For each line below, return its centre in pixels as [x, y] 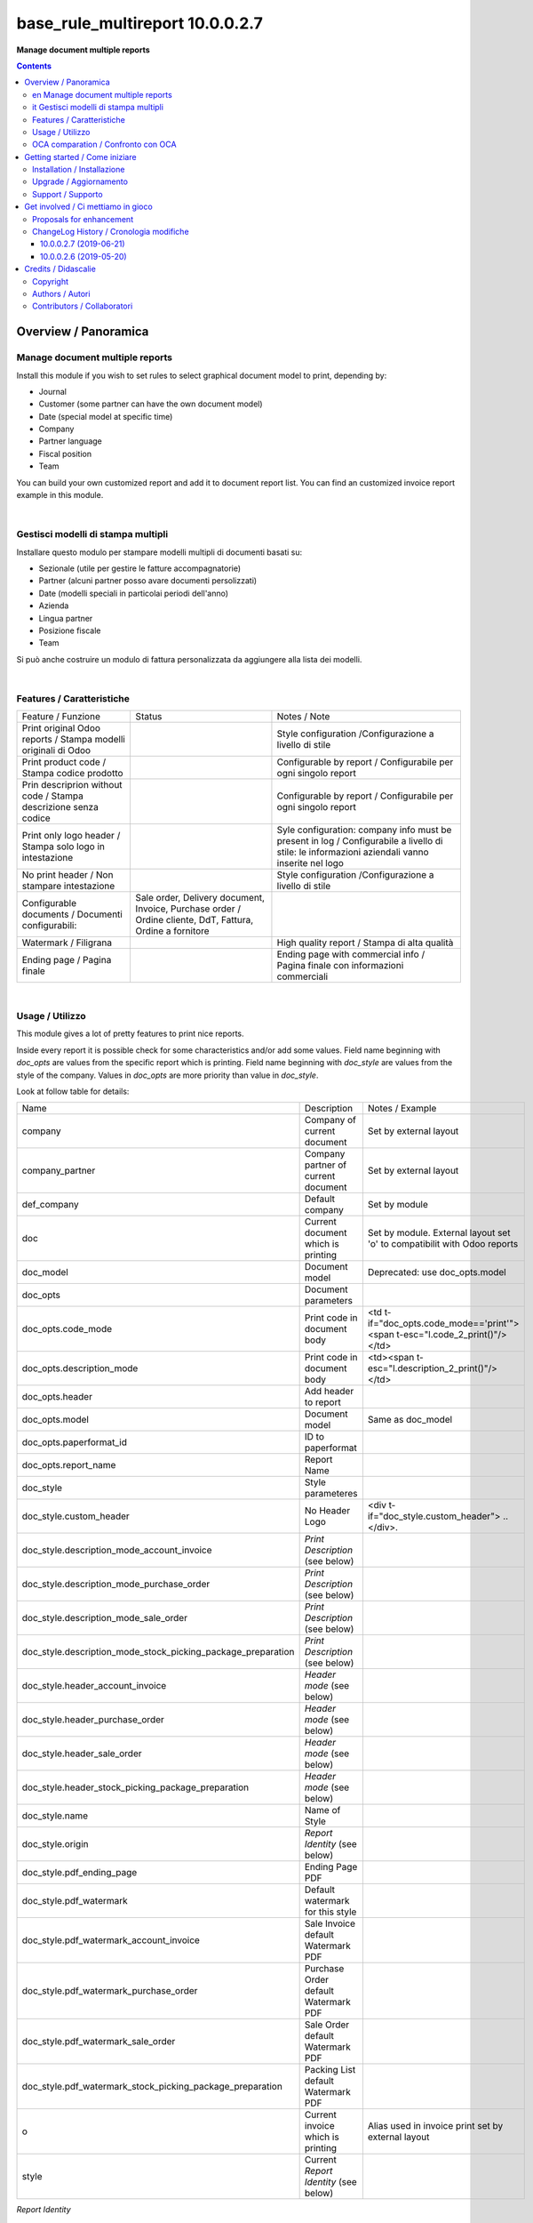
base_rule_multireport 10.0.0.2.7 [140, 23]
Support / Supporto [68, 194]
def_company [50, 1205]
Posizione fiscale [70, 630]
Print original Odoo [61, 728]
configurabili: [49, 926]
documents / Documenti [72, 914]
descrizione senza [60, 807]
